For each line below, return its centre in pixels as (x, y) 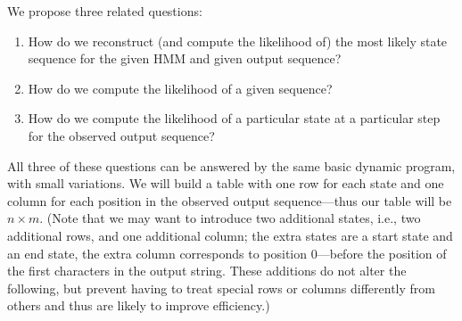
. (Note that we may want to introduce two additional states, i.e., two (230, 218)
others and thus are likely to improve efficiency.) (139, 305)
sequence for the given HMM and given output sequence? (185, 58)
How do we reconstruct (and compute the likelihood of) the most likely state (238, 41)
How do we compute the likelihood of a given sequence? (180, 88)
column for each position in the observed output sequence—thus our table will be (230, 200)
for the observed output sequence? (121, 135)
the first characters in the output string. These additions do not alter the (207, 271)
